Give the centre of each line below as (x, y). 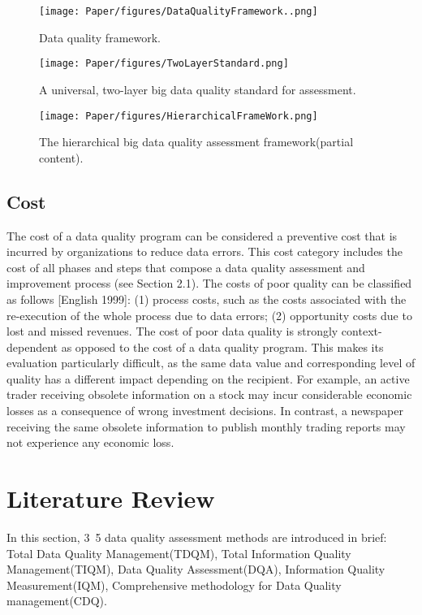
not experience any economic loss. (90, 442)
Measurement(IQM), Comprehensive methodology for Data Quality (174, 585)
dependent (32, 346)
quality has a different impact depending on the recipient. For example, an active (208, 378)
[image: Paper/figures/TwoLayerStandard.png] (164, 64)
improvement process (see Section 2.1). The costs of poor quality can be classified (209, 283)
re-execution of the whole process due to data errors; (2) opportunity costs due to (209, 315)
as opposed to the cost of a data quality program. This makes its (222, 346)
